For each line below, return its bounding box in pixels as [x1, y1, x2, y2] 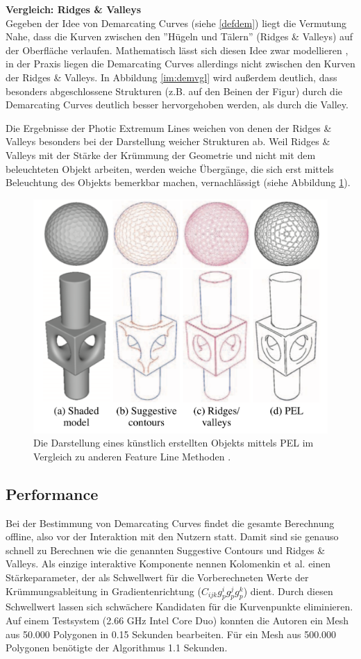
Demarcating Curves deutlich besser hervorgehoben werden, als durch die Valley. [6, 97, 349, 112]
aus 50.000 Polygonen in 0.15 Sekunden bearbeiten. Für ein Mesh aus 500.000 [6, 626, 337, 641]
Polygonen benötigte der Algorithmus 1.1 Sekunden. [6, 640, 228, 655]
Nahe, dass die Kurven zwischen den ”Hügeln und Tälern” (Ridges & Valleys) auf [6, 29, 353, 44]
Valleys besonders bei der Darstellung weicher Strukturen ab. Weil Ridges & [6, 134, 330, 149]
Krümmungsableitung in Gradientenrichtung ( [6, 583, 201, 598]
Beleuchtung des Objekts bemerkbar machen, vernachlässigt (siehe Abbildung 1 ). [6, 175, 351, 190]
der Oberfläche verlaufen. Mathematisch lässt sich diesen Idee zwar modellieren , [6, 42, 349, 57]
